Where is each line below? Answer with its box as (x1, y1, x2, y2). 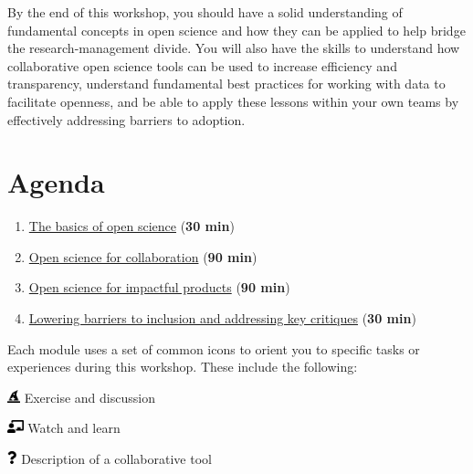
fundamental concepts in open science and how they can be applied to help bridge (7, 20, 466, 39)
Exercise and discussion (24, 387, 155, 406)
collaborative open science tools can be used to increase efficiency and (7, 56, 397, 75)
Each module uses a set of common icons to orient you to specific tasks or (7, 339, 420, 358)
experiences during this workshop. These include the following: (7, 357, 358, 376)
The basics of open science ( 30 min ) (28, 216, 235, 236)
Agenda (7, 163, 105, 201)
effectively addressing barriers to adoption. (7, 110, 246, 129)
